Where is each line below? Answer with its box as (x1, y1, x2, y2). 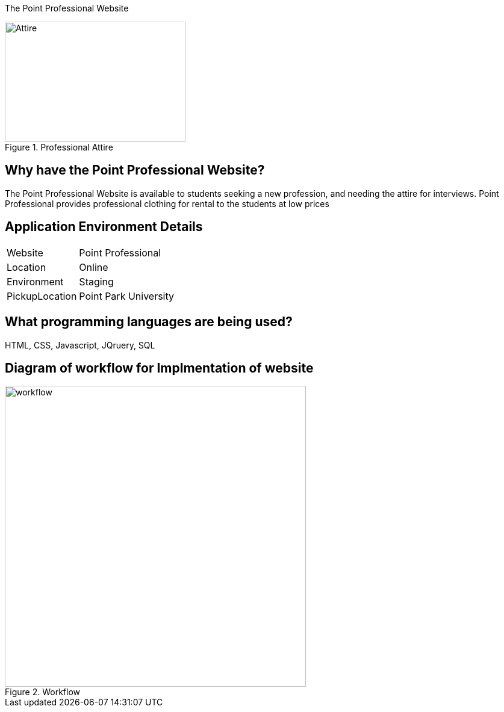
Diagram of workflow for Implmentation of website (5, 360, 314, 376)
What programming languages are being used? (5, 314, 293, 330)
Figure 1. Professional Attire (5, 142, 113, 152)
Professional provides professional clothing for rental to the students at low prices (5, 198, 329, 209)
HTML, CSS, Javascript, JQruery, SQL (5, 339, 155, 350)
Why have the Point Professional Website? (5, 163, 265, 178)
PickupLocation (7, 289, 77, 302)
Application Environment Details (5, 219, 203, 235)
